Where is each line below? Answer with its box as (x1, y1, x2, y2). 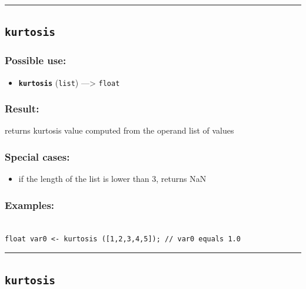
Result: (5, 101, 39, 116)
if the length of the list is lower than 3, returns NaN (18, 172, 207, 185)
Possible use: (5, 53, 66, 68)
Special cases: (5, 149, 70, 164)
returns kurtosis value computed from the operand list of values (5, 124, 234, 137)
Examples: (5, 197, 55, 212)
